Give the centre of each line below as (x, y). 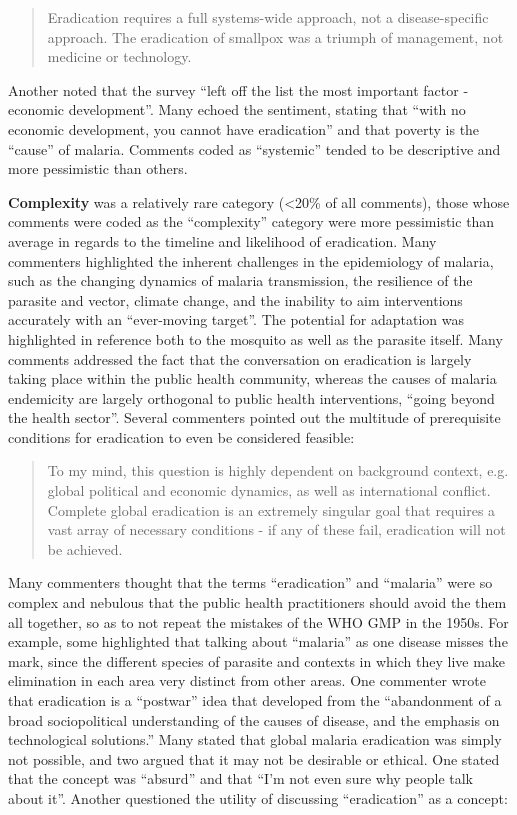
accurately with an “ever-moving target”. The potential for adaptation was (236, 319)
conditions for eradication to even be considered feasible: (181, 436)
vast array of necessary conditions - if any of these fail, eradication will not (276, 529)
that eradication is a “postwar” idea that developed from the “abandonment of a (255, 700)
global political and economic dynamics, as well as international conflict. (269, 490)
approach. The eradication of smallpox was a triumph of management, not (275, 36)
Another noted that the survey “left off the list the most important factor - (238, 89)
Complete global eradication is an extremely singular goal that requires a (271, 509)
